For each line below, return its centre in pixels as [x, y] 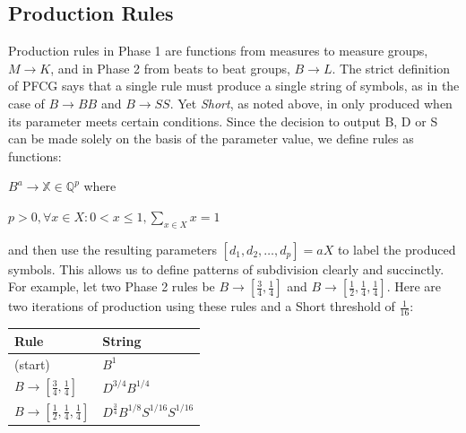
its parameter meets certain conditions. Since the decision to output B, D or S [223, 121]
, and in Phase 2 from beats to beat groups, [170, 68]
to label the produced [397, 249]
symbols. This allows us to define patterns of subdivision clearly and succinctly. [226, 268]
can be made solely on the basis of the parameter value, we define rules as [211, 139]
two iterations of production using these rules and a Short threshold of [202, 306]
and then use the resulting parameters [112, 249]
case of [26, 103]
